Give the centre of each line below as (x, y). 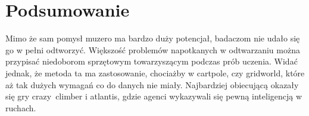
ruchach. (21, 107)
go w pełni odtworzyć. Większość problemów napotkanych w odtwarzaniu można (153, 49)
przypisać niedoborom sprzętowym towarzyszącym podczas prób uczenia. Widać (152, 61)
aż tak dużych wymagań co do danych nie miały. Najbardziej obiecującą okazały (152, 84)
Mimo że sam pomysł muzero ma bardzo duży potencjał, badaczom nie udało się (153, 38)
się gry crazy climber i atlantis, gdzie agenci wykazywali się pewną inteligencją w (154, 96)
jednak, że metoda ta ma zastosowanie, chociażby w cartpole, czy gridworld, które (155, 72)
